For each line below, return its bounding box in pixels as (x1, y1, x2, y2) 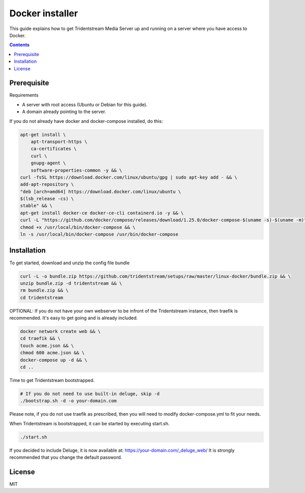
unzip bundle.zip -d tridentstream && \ (20, 280, 122, 286)
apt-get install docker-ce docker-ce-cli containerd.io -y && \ (20, 210, 184, 216)
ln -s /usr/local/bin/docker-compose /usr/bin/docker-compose (20, 232, 178, 237)
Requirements (9, 92, 39, 98)
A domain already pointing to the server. (22, 108, 106, 115)
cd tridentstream (20, 294, 64, 300)
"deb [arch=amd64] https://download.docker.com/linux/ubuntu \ (20, 188, 181, 195)
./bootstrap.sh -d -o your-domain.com (20, 398, 117, 404)
